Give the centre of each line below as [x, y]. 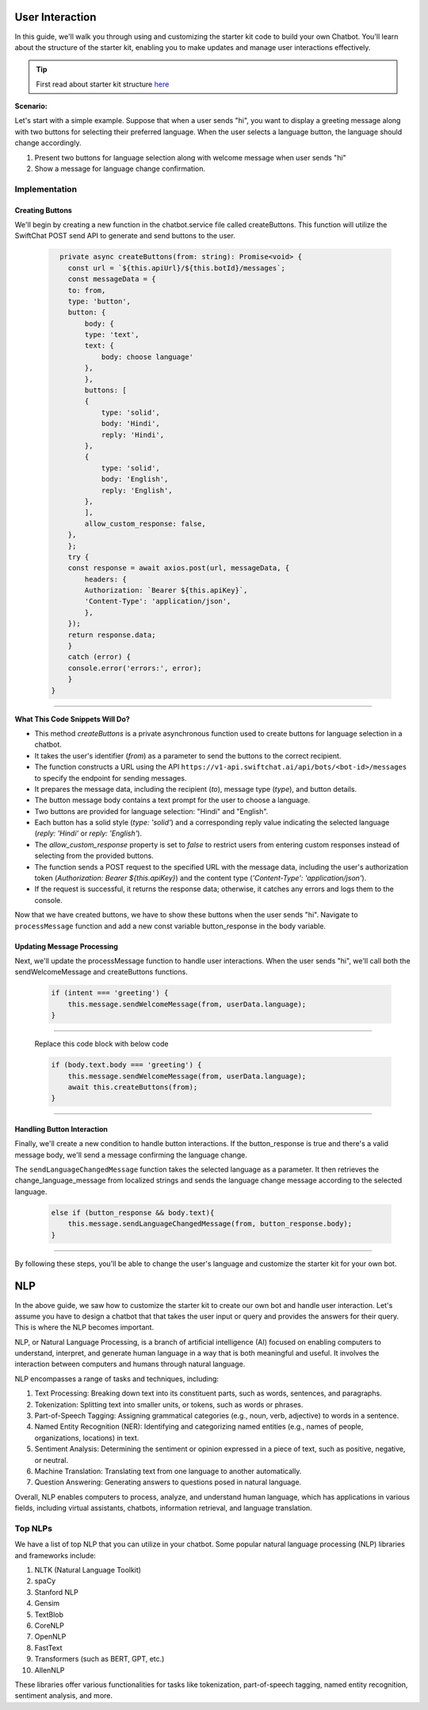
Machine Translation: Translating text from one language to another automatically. [168, 1471]
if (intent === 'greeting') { [110, 993]
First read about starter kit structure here [103, 84]
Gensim [47, 1604]
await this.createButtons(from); [133, 1087]
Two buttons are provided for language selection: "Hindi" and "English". [151, 811]
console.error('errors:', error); [135, 668]
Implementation [46, 189]
